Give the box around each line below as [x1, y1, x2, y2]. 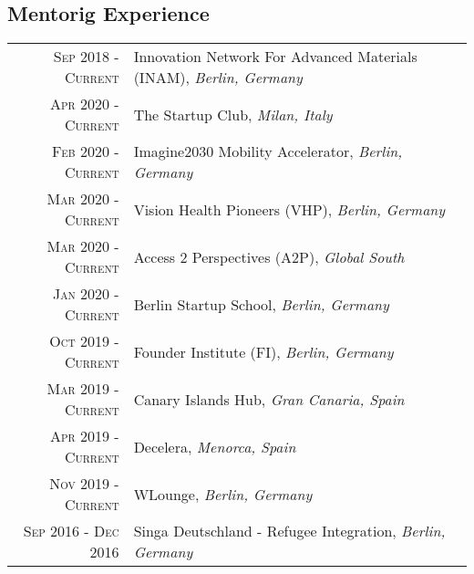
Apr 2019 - [50, 425, 119, 447]
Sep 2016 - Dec [23, 520, 119, 542]
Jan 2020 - [52, 283, 119, 305]
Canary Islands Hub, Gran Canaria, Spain [133, 388, 405, 410]
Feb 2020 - [51, 141, 119, 162]
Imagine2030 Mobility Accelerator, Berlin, [133, 141, 403, 162]
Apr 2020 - [50, 93, 119, 115]
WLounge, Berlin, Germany [133, 483, 313, 505]
